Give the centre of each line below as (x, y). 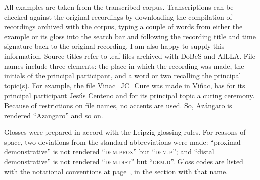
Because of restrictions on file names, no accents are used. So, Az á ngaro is (118, 105)
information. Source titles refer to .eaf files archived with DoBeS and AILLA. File (130, 56)
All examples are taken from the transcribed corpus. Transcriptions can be (119, 7)
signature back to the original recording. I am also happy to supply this (114, 46)
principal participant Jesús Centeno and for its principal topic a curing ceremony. (129, 95)
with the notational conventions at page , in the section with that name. (116, 171)
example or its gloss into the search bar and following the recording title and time (130, 36)
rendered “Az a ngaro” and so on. (54, 115)
